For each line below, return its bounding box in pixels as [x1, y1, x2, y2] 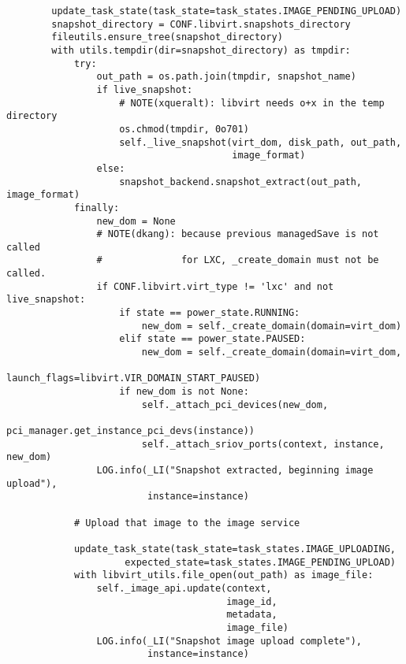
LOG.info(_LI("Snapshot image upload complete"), [96, 635, 363, 647]
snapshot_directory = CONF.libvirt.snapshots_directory [51, 18, 351, 30]
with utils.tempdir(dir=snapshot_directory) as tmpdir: [51, 44, 351, 56]
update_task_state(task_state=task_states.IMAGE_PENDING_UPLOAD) [51, 6, 402, 17]
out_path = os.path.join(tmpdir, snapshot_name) [96, 71, 356, 83]
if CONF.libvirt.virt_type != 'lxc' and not [96, 280, 334, 292]
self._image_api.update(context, [96, 582, 272, 594]
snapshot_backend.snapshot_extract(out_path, [119, 176, 363, 187]
